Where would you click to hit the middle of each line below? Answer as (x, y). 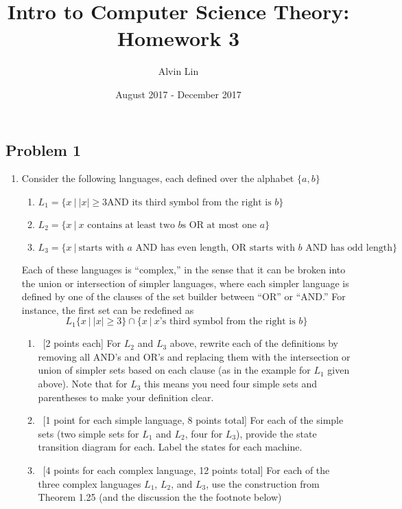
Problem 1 (43, 149)
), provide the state (276, 433)
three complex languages (90, 483)
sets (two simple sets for (88, 433)
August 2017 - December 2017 (178, 94)
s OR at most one (219, 225)
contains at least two (131, 225)
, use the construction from (263, 483)
